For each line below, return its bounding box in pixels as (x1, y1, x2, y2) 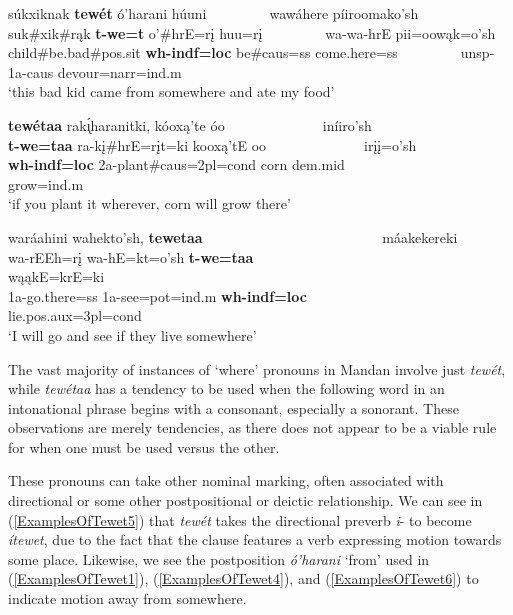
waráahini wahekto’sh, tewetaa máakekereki (8, 226, 458, 247)
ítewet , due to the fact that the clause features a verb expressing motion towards (8, 529, 502, 550)
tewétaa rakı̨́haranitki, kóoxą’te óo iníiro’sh (8, 114, 372, 135)
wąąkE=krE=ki (8, 266, 105, 287)
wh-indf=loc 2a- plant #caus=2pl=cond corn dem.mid (8, 154, 345, 175)
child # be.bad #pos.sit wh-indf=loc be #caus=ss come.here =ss (8, 42, 398, 63)
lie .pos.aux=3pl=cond (8, 305, 142, 326)
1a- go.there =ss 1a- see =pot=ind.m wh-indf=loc (8, 285, 307, 306)
